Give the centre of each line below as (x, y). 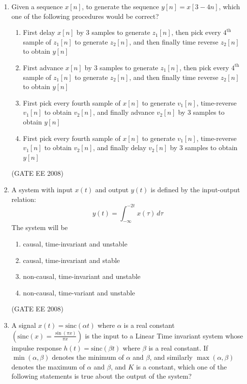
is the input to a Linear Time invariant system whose (164, 335)
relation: (24, 199)
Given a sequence (37, 6)
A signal (24, 325)
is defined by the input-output (195, 189)
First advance (43, 67)
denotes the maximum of (48, 366)
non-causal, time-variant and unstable (79, 292)
